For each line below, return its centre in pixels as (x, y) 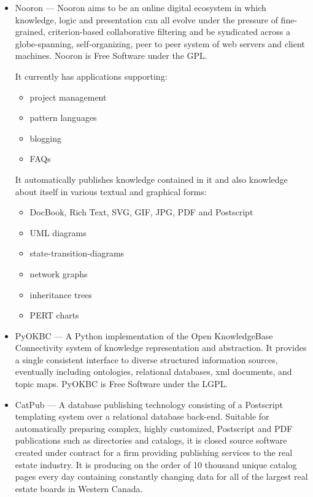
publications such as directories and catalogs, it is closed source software (151, 440)
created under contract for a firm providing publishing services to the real (154, 453)
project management (68, 97)
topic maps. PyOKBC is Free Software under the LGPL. (122, 384)
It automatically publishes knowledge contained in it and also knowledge (151, 179)
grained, (30, 32)
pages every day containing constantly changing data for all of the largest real (161, 476)
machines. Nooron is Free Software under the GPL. (111, 56)
